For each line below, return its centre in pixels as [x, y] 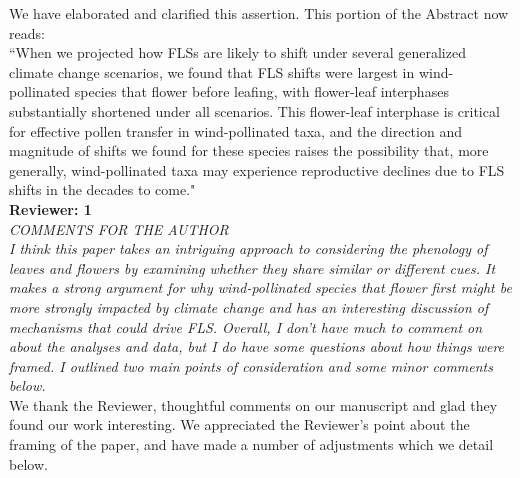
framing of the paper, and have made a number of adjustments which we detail [251, 444]
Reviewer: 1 [50, 208]
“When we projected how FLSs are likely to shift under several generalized [237, 52]
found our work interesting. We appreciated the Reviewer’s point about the [239, 424]
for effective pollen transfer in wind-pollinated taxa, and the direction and [235, 130]
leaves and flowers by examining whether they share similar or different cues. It [252, 267]
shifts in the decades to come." [102, 189]
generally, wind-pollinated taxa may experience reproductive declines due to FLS [257, 169]
